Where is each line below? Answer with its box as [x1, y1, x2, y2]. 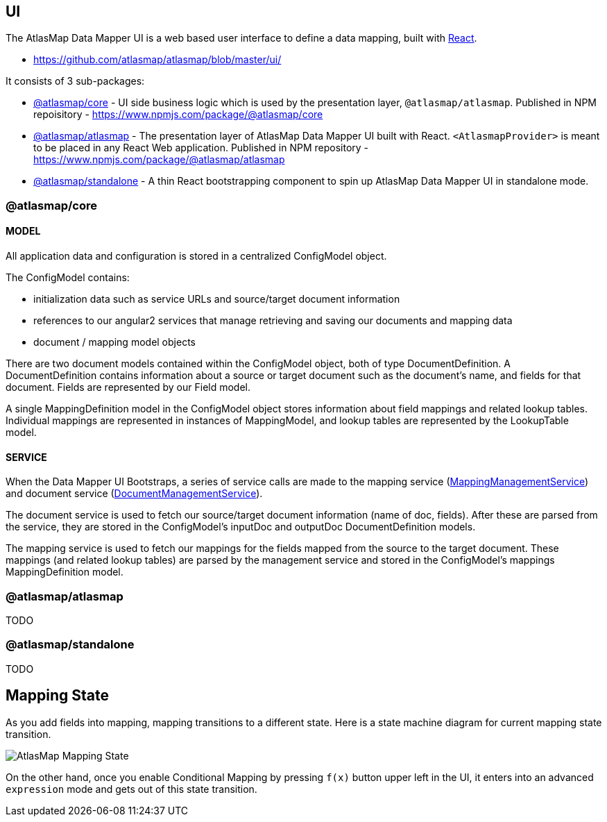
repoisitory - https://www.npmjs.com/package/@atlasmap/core [33, 108, 323, 121]
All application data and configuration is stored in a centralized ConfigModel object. [6, 250, 387, 262]
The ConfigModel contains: [6, 271, 130, 284]
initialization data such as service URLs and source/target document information [33, 293, 400, 305]
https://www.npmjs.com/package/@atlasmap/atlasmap [33, 153, 285, 166]
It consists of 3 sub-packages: [6, 75, 145, 87]
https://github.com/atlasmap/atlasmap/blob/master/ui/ [33, 53, 282, 66]
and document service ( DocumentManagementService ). [6, 487, 263, 500]
